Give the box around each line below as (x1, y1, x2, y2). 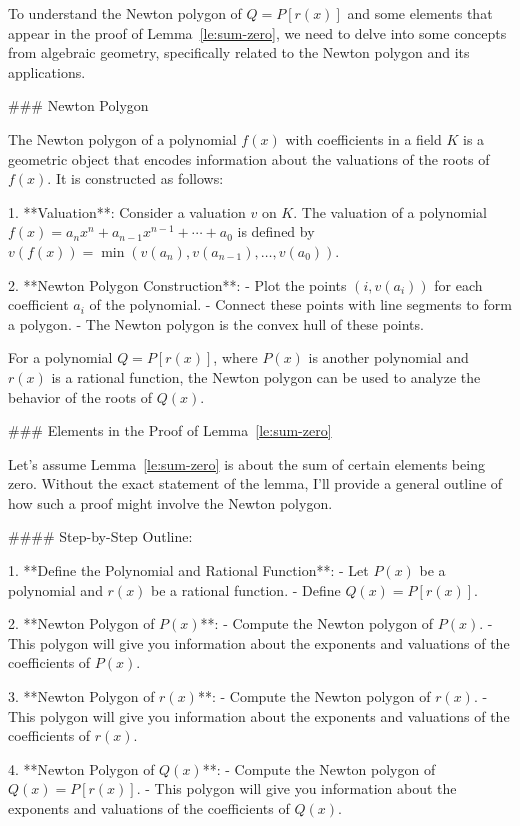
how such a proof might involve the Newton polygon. (8, 492, 333, 513)
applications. (8, 61, 86, 82)
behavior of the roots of (8, 386, 153, 407)
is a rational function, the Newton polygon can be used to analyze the (51, 366, 481, 387)
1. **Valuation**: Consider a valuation (8, 201, 246, 222)
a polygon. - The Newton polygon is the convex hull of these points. (8, 313, 424, 334)
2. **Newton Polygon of (8, 613, 155, 634)
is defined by (237, 221, 315, 242)
